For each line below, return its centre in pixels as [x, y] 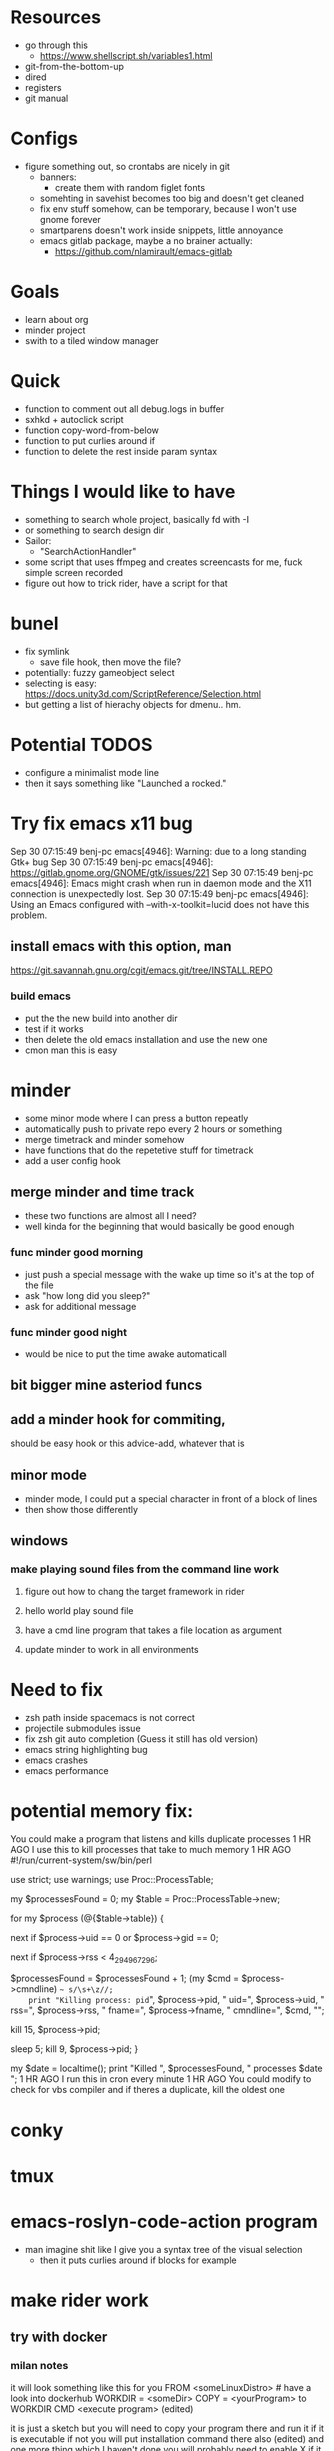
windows [39, 1541]
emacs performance [66, 1770]
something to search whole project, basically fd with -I [137, 519]
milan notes [39, 2366]
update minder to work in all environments [111, 1649]
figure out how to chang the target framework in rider [134, 1591]
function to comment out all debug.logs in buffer [124, 408]
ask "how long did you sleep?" [87, 1295]
